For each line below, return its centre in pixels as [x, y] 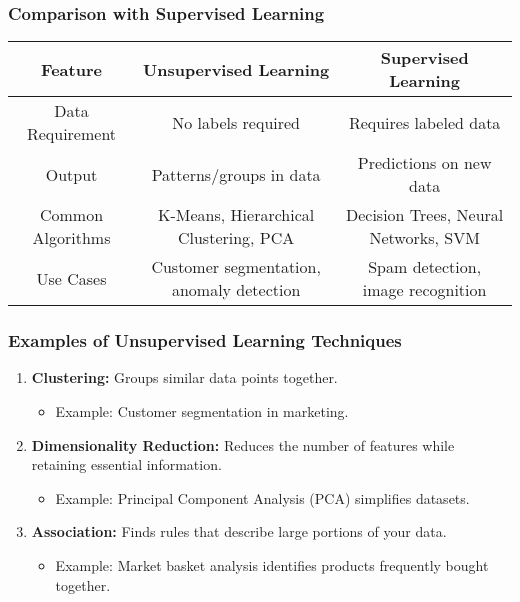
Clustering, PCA [236, 238]
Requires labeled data [424, 122]
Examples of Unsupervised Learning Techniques [205, 340]
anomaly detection [236, 290]
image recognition [424, 290]
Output [71, 174]
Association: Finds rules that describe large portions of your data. [239, 531]
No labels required [236, 122]
